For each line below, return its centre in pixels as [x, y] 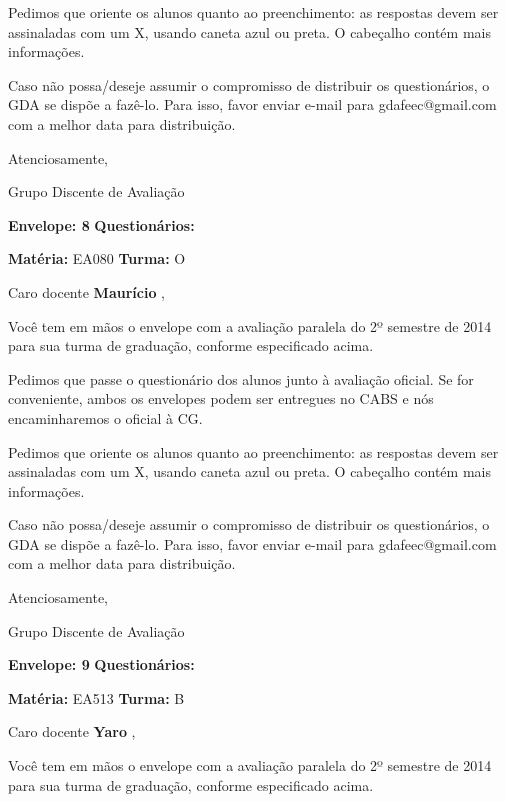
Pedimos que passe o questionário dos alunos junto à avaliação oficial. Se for [241, 378]
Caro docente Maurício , [87, 291]
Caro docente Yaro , [72, 731]
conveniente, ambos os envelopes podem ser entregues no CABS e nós [221, 398]
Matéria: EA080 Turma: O [97, 258]
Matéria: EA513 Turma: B [96, 697]
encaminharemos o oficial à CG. [105, 417]
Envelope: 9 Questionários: [101, 664]
